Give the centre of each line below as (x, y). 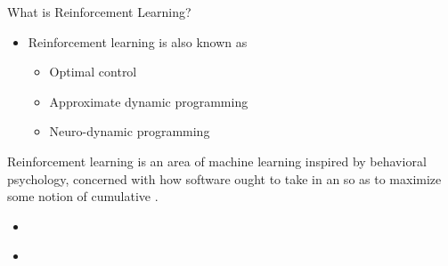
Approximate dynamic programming (149, 101)
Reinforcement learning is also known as (138, 41)
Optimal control (93, 72)
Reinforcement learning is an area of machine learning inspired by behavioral (217, 161)
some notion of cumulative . (83, 196)
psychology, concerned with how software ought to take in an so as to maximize (224, 178)
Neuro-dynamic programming (130, 131)
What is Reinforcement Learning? (99, 12)
